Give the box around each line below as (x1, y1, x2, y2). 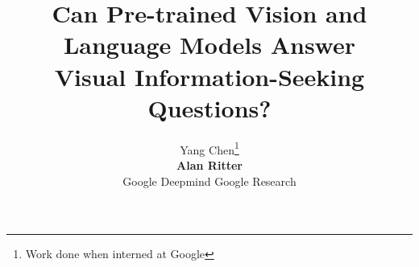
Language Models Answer (63, 28, 356, 61)
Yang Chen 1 (180, 138, 239, 158)
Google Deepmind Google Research (122, 172, 297, 189)
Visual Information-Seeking (54, 60, 365, 92)
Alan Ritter (176, 156, 243, 173)
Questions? (147, 91, 272, 124)
